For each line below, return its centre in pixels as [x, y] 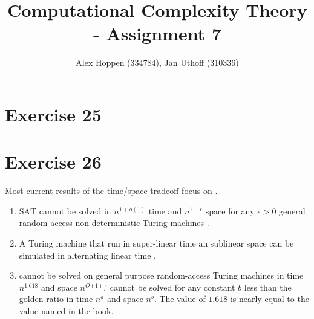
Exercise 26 [53, 162]
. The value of [180, 299]
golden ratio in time [56, 299]
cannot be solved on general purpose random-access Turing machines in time [161, 275]
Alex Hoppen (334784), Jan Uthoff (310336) [157, 63]
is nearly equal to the [270, 299]
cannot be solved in [75, 211]
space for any [230, 211]
